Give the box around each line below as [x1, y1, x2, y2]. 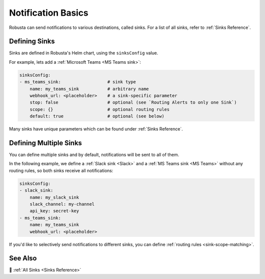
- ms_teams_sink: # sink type [19, 79, 136, 85]
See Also [9, 254, 37, 262]
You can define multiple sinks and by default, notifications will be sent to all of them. [9, 152, 179, 158]
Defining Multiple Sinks [9, 139, 82, 147]
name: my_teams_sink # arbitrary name [29, 86, 149, 92]
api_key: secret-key [29, 208, 79, 214]
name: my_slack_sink [29, 194, 79, 200]
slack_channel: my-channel [29, 202, 95, 207]
